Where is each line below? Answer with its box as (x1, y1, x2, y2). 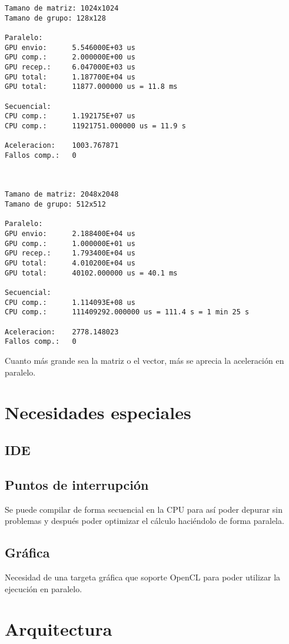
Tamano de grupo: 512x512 (5, 200, 106, 209)
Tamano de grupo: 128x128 (5, 14, 106, 22)
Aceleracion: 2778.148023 (5, 327, 119, 336)
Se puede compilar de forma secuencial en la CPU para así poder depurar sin (5, 503, 283, 515)
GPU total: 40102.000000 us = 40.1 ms (5, 268, 178, 277)
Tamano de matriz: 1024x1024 (5, 4, 119, 12)
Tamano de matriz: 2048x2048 (5, 190, 119, 199)
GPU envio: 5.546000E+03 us (5, 43, 135, 52)
